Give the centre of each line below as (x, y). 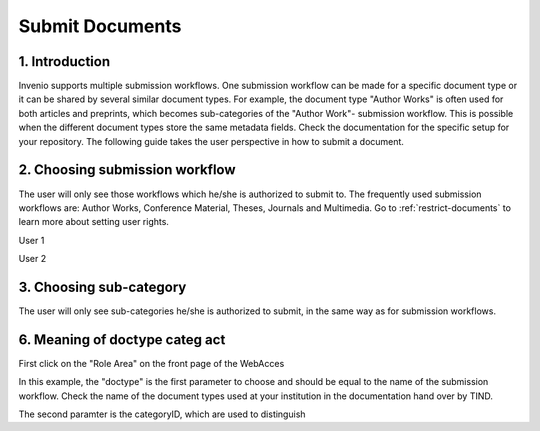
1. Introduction (64, 61)
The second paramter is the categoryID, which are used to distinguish (162, 414)
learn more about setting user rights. (94, 222)
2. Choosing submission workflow (127, 170)
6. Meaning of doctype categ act (122, 339)
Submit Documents (100, 26)
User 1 (31, 240)
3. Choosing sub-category (102, 286)
